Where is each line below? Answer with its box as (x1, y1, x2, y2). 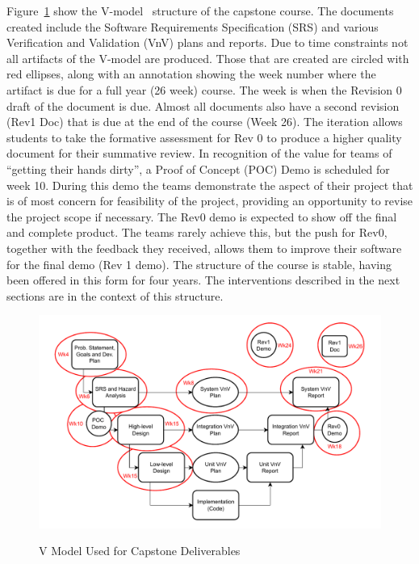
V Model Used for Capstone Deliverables (39, 542, 241, 559)
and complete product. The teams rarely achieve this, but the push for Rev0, (6, 224, 388, 241)
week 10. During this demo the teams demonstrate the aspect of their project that (6, 176, 413, 193)
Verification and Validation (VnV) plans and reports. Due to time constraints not (6, 34, 409, 51)
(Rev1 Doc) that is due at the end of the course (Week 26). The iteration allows (6, 113, 403, 130)
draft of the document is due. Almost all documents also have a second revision (6, 97, 400, 114)
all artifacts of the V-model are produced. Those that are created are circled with (6, 49, 409, 66)
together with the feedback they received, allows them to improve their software (6, 239, 402, 256)
